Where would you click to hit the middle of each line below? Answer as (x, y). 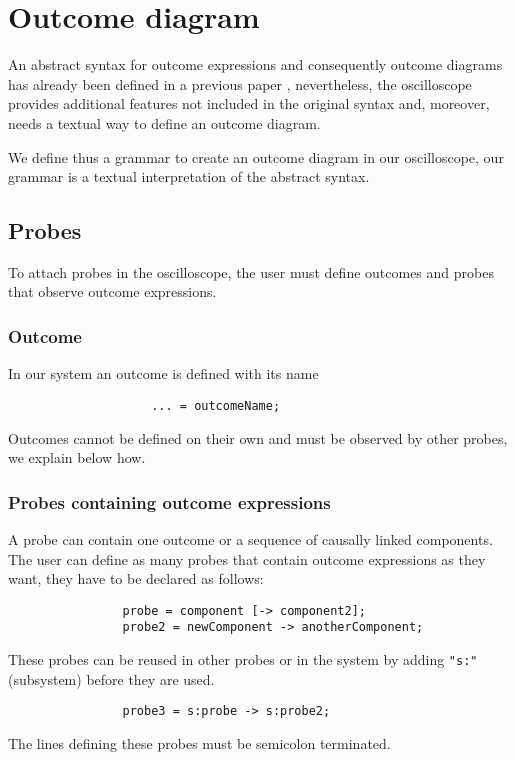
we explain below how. (77, 457)
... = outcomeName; (216, 405)
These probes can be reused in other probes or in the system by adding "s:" (243, 659)
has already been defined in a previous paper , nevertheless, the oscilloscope (240, 83)
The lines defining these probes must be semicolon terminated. (199, 742)
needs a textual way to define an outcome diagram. (164, 122)
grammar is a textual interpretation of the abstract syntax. (189, 176)
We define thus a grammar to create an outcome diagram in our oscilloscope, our (256, 156)
